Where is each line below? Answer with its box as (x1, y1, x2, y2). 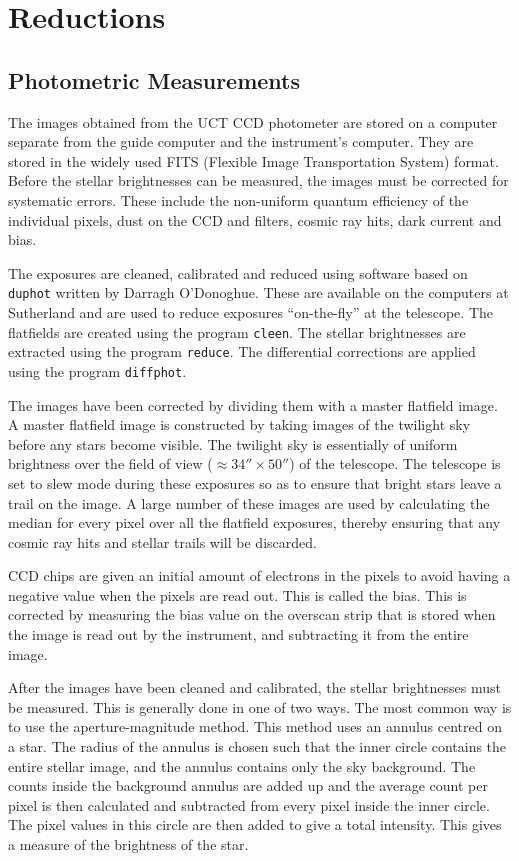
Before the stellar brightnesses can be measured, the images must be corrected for (8, 170, 509, 191)
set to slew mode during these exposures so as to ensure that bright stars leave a (8, 472, 502, 493)
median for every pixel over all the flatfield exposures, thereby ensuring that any (8, 512, 501, 533)
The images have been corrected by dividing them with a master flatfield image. (8, 394, 498, 415)
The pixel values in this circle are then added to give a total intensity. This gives (8, 814, 502, 835)
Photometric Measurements (8, 64, 301, 95)
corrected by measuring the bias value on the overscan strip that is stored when (8, 604, 496, 625)
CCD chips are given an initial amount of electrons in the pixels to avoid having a (8, 565, 511, 586)
